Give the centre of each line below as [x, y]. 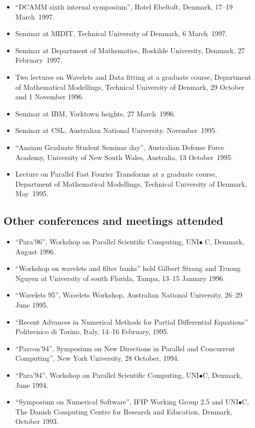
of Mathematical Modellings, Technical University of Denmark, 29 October [130, 87]
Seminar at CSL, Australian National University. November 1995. [116, 130]
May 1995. [32, 193]
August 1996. [35, 251]
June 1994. [32, 385]
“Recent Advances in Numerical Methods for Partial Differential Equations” [131, 321]
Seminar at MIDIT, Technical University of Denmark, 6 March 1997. [121, 33]
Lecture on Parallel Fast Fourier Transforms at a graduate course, [116, 174]
